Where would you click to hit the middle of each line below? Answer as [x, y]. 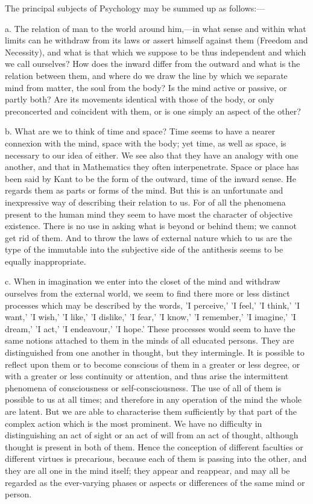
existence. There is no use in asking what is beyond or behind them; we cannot [151, 226]
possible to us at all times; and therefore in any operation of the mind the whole [153, 399]
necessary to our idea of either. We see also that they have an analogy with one [152, 155]
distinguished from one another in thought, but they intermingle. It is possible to [155, 352]
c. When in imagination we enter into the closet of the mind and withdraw [143, 281]
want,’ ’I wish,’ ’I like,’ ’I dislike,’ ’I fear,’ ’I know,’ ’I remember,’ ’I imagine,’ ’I [150, 317]
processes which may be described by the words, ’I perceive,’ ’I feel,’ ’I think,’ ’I [152, 305]
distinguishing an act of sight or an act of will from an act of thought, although [152, 435]
